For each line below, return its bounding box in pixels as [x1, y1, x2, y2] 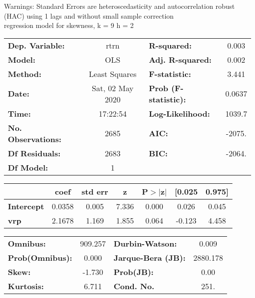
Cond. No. [113, 280, 154, 292]
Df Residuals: [8, 147, 61, 159]
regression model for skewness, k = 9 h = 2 [4, 20, 134, 30]
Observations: [8, 133, 62, 145]
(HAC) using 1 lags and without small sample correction [4, 10, 174, 21]
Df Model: [8, 161, 48, 173]
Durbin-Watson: [113, 237, 177, 249]
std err [81, 185, 108, 197]
